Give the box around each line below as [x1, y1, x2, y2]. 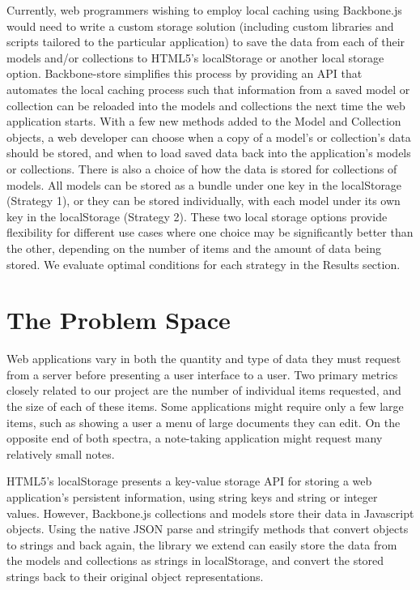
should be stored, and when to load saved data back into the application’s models [6, 144, 411, 161]
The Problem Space [6, 303, 231, 336]
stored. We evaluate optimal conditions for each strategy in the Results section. [6, 255, 401, 272]
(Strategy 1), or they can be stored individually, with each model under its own [6, 192, 401, 209]
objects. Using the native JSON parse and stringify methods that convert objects [6, 520, 409, 537]
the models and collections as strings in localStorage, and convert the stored [6, 552, 384, 569]
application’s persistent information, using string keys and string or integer [6, 488, 378, 505]
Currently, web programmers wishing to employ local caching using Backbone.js [6, 2, 402, 18]
